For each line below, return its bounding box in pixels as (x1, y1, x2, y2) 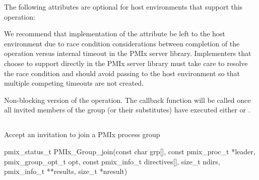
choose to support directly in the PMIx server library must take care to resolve (4, 57, 248, 68)
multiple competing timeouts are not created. (4, 78, 144, 88)
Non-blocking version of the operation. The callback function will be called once (4, 94, 251, 105)
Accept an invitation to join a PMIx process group (4, 129, 160, 140)
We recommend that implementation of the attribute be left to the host (4, 28, 225, 39)
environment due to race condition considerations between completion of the (4, 38, 240, 48)
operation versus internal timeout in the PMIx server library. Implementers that (4, 48, 251, 58)
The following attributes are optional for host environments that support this (4, 2, 243, 12)
